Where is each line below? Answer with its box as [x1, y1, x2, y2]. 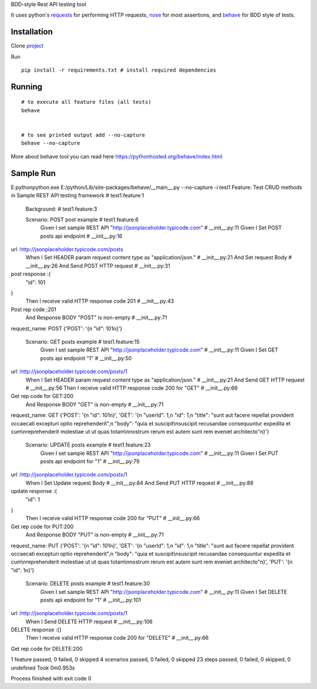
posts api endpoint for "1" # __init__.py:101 [40, 596, 141, 603]
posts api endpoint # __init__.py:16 [40, 232, 123, 239]
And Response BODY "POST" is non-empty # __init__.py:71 [25, 314, 167, 321]
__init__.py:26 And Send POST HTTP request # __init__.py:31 [25, 262, 170, 269]
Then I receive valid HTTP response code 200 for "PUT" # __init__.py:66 [25, 515, 200, 522]
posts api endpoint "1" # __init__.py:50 [40, 354, 132, 362]
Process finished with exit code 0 [11, 675, 92, 682]
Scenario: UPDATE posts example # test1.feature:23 [25, 441, 151, 448]
